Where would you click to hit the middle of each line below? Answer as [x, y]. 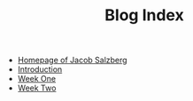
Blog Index [144, 15]
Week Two [37, 88]
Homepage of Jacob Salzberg [72, 60]
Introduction [40, 69]
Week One [36, 79]
